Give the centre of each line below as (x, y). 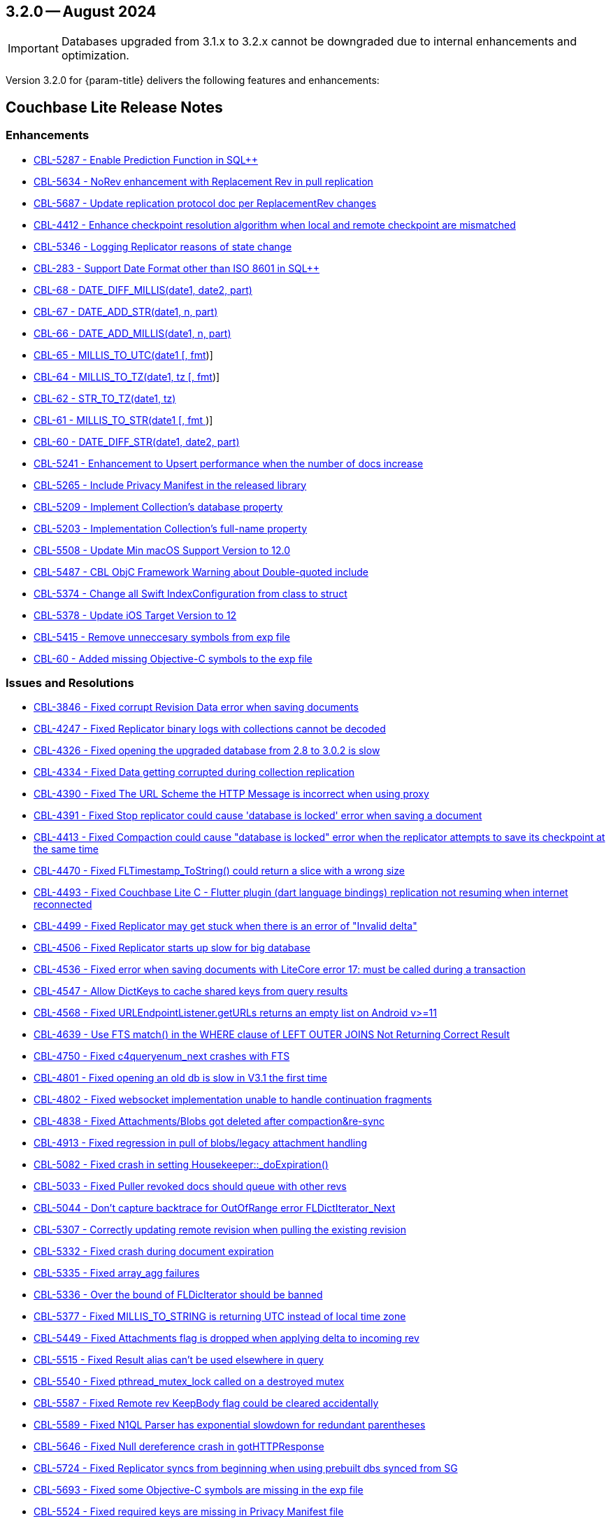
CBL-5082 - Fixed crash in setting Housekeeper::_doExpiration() (181, 1165)
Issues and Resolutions (70, 683)
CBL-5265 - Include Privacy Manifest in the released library (170, 485)
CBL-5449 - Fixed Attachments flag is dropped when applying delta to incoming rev (227, 1338)
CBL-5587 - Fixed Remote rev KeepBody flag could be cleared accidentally (206, 1403)
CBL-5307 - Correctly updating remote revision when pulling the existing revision (220, 1230)
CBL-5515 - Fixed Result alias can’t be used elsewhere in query (179, 1360)
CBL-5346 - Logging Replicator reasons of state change (163, 246)
